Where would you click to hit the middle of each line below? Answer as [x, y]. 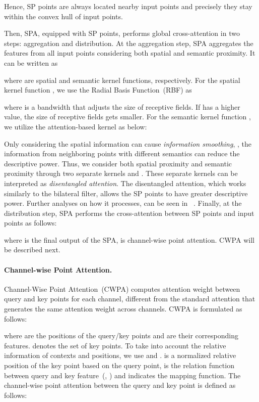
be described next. [32, 250]
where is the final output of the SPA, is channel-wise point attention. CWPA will [129, 239]
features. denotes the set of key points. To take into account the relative [115, 345]
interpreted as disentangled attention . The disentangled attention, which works [125, 183]
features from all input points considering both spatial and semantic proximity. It [130, 53]
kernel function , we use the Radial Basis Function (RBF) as [98, 90]
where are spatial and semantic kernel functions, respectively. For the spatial [122, 80]
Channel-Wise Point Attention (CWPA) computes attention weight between [122, 288]
